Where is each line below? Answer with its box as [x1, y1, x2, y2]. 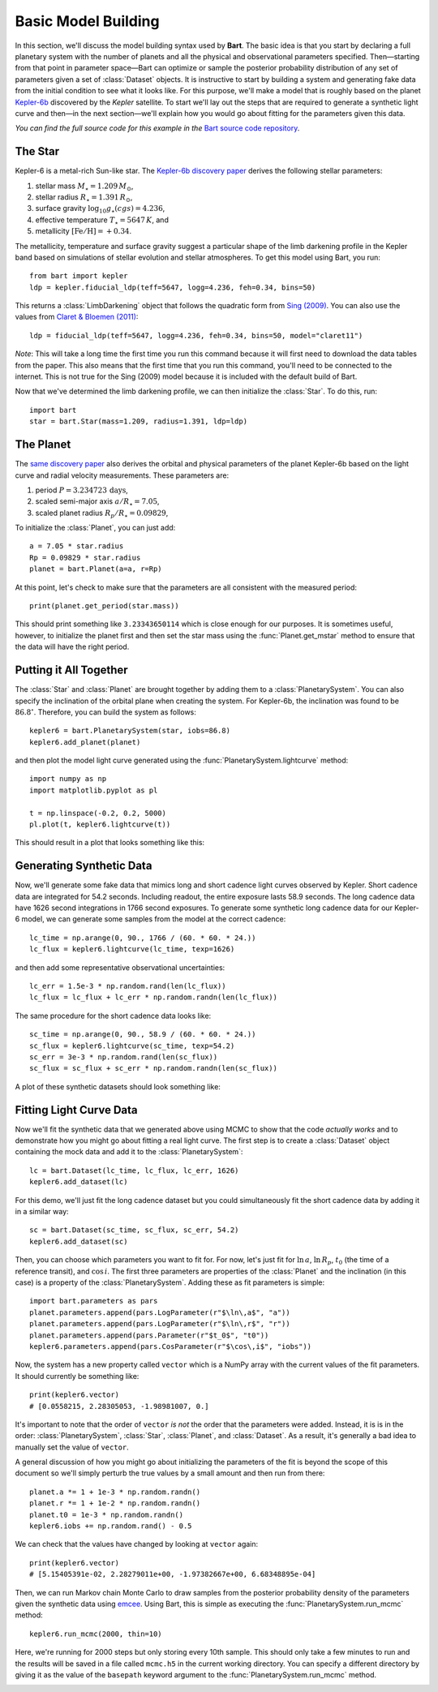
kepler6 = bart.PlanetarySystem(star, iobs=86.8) [29, 726, 231, 736]
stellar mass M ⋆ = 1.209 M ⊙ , [35, 181, 134, 192]
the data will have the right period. [15, 642, 130, 652]
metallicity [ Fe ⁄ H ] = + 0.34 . [35, 226, 132, 236]
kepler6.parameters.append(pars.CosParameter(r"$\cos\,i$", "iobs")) [29, 1342, 312, 1351]
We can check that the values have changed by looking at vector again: [15, 1540, 259, 1549]
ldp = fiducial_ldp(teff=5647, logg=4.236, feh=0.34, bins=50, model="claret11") [29, 331, 363, 340]
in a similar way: [15, 1207, 69, 1217]
